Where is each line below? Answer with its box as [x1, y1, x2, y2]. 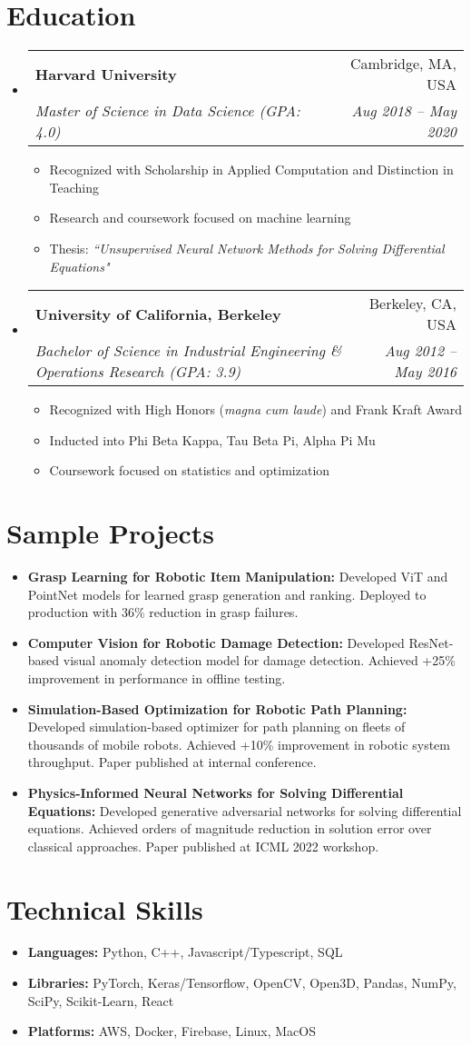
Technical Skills [6, 890, 203, 927]
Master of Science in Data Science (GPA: [34, 100, 300, 122]
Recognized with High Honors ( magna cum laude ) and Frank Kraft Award [49, 400, 463, 419]
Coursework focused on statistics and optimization [49, 461, 330, 480]
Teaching [49, 177, 100, 196]
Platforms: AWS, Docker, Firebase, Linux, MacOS [27, 1021, 316, 1041]
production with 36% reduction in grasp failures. [27, 603, 299, 622]
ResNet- [408, 633, 454, 652]
